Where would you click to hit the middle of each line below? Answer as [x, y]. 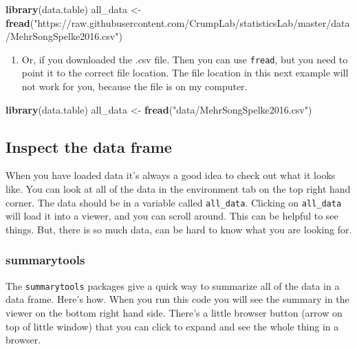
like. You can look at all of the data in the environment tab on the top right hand [178, 189]
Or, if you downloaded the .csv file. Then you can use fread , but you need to [185, 59]
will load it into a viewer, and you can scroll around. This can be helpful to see [172, 216]
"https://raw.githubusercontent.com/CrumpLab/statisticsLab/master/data [192, 22]
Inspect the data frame [89, 146]
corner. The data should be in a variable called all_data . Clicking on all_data [174, 202]
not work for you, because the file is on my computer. [134, 86]
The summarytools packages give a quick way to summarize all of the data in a [173, 285]
